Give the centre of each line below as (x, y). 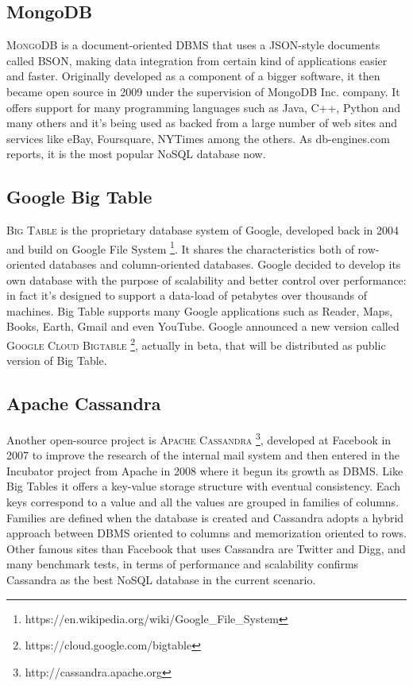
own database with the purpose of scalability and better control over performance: (206, 279)
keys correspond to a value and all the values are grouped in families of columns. (203, 502)
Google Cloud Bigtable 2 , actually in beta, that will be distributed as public (196, 343)
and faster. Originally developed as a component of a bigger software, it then (193, 76)
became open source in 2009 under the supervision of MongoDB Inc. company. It (203, 91)
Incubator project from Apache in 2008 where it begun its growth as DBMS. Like (205, 470)
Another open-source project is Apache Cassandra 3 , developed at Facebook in (199, 438)
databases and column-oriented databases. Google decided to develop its (225, 264)
